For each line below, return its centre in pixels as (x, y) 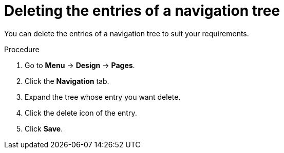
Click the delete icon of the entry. (81, 113)
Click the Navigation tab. (67, 81)
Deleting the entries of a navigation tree (142, 11)
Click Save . (44, 128)
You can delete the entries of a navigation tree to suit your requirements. (127, 33)
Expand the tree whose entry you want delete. (103, 97)
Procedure (22, 49)
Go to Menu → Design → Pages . (80, 65)
